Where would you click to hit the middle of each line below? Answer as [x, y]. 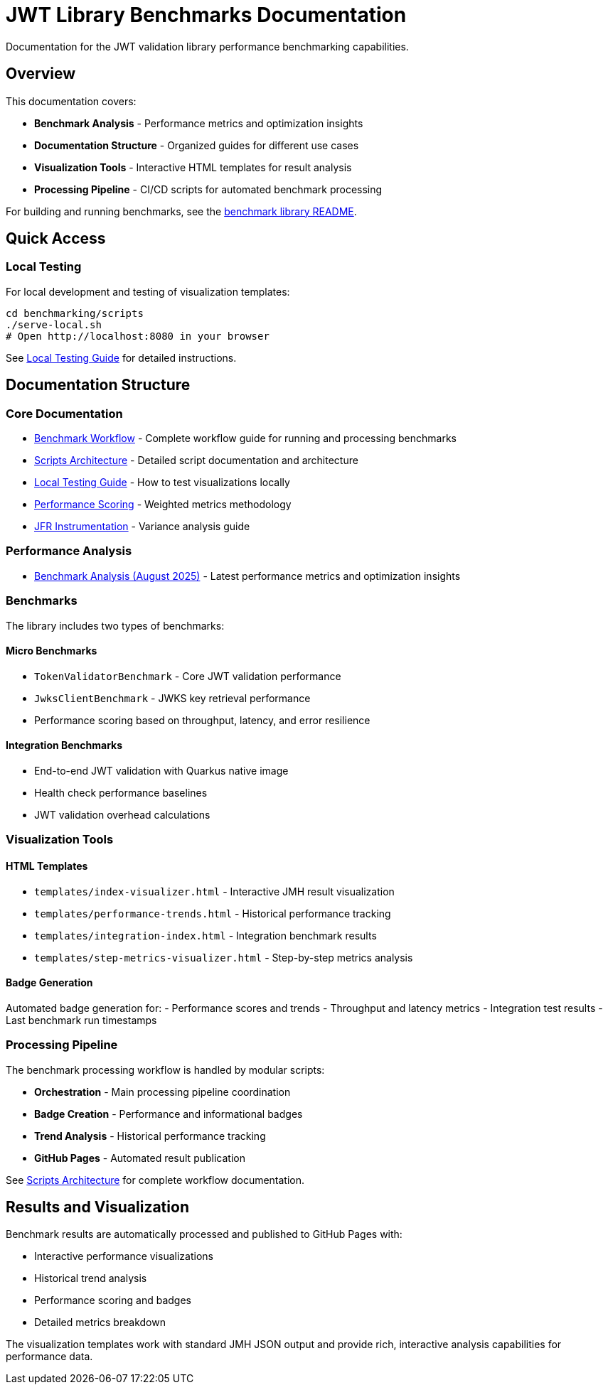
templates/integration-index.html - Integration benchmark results [206, 935]
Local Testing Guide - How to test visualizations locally [162, 483]
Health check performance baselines [121, 792]
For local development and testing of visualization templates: [148, 291]
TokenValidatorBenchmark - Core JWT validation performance [188, 676]
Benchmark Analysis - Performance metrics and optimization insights [199, 123]
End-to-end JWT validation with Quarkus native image [161, 770]
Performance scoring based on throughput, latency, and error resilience [202, 720]
